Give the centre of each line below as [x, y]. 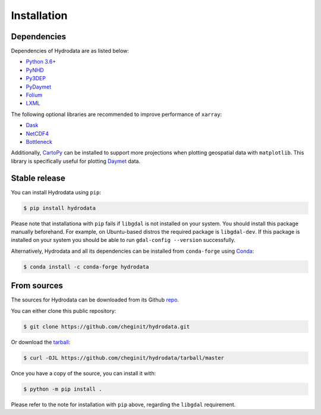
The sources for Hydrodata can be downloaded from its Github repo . [95, 300]
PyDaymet [39, 87]
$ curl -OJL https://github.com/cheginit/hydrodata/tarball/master [124, 358]
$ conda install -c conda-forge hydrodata [86, 267]
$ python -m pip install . [63, 389]
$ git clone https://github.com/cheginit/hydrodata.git [107, 326]
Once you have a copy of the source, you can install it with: [84, 373]
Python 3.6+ [41, 62]
